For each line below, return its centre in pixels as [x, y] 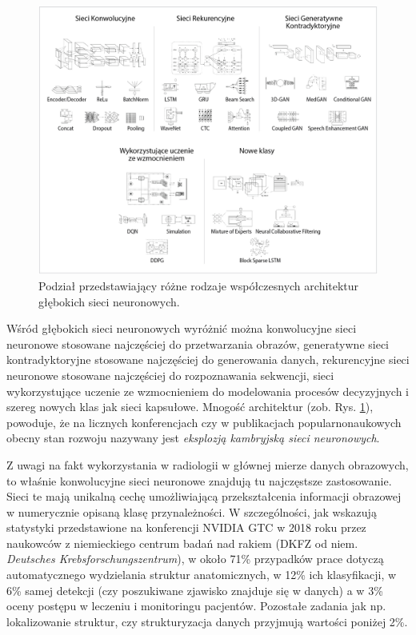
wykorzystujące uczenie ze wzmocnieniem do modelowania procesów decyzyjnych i [208, 391]
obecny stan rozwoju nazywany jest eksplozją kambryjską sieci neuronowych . [193, 438]
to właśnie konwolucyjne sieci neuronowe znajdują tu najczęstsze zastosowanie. [199, 480]
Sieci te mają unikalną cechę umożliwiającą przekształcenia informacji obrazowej [204, 496]
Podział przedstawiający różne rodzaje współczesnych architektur [199, 285]
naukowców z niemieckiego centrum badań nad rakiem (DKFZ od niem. [182, 543]
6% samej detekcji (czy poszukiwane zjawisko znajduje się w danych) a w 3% [195, 590]
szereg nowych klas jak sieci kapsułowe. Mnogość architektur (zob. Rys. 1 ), [190, 407]
